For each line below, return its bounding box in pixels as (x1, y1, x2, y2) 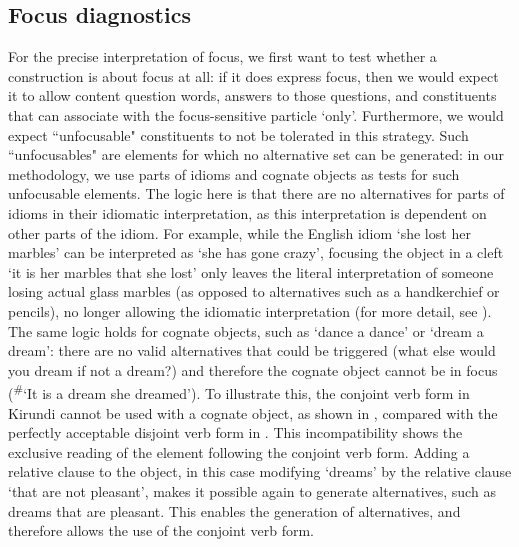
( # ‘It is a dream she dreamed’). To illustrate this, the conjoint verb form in (8, 380, 470, 403)
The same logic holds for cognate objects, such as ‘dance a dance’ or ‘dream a (8, 320, 484, 341)
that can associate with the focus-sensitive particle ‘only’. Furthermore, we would (8, 104, 504, 125)
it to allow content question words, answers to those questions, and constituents (8, 85, 497, 106)
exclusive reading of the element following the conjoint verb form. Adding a (8, 441, 470, 462)
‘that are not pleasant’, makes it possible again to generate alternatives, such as (8, 480, 496, 501)
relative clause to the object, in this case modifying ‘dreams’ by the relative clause (8, 461, 512, 482)
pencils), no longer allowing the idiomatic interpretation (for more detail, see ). (8, 300, 492, 321)
